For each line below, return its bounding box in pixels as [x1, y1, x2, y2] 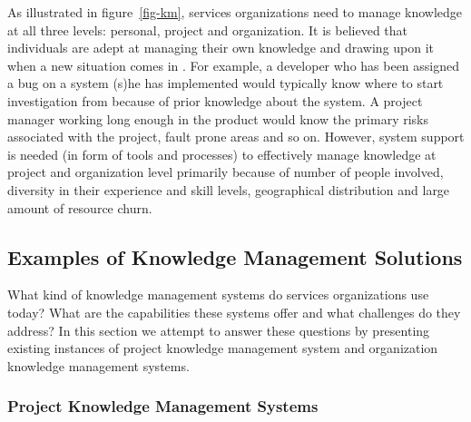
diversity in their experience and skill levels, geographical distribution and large [7, 180, 450, 199]
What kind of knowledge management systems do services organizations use [7, 285, 429, 304]
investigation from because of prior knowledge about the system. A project [7, 91, 423, 110]
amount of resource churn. [7, 198, 152, 217]
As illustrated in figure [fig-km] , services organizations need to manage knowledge [7, 3, 463, 21]
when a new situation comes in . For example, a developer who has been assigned [7, 55, 460, 74]
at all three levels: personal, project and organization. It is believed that [7, 20, 408, 39]
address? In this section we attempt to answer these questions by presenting [7, 320, 430, 339]
